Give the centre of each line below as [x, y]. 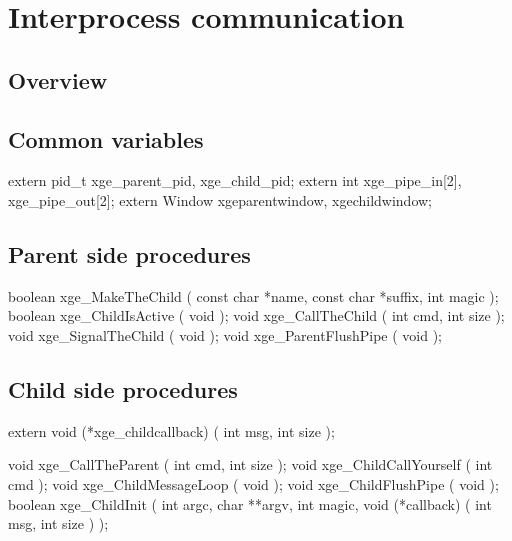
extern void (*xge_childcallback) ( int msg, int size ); [171, 430]
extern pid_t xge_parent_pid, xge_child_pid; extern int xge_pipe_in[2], [235, 180]
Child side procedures [123, 388]
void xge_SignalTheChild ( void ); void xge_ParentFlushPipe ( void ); [225, 334]
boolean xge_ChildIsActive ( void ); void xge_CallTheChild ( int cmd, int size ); [256, 315]
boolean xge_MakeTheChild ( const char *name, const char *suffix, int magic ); [253, 295]
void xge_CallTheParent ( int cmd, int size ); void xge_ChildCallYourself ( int [250, 464]
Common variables [106, 138]
